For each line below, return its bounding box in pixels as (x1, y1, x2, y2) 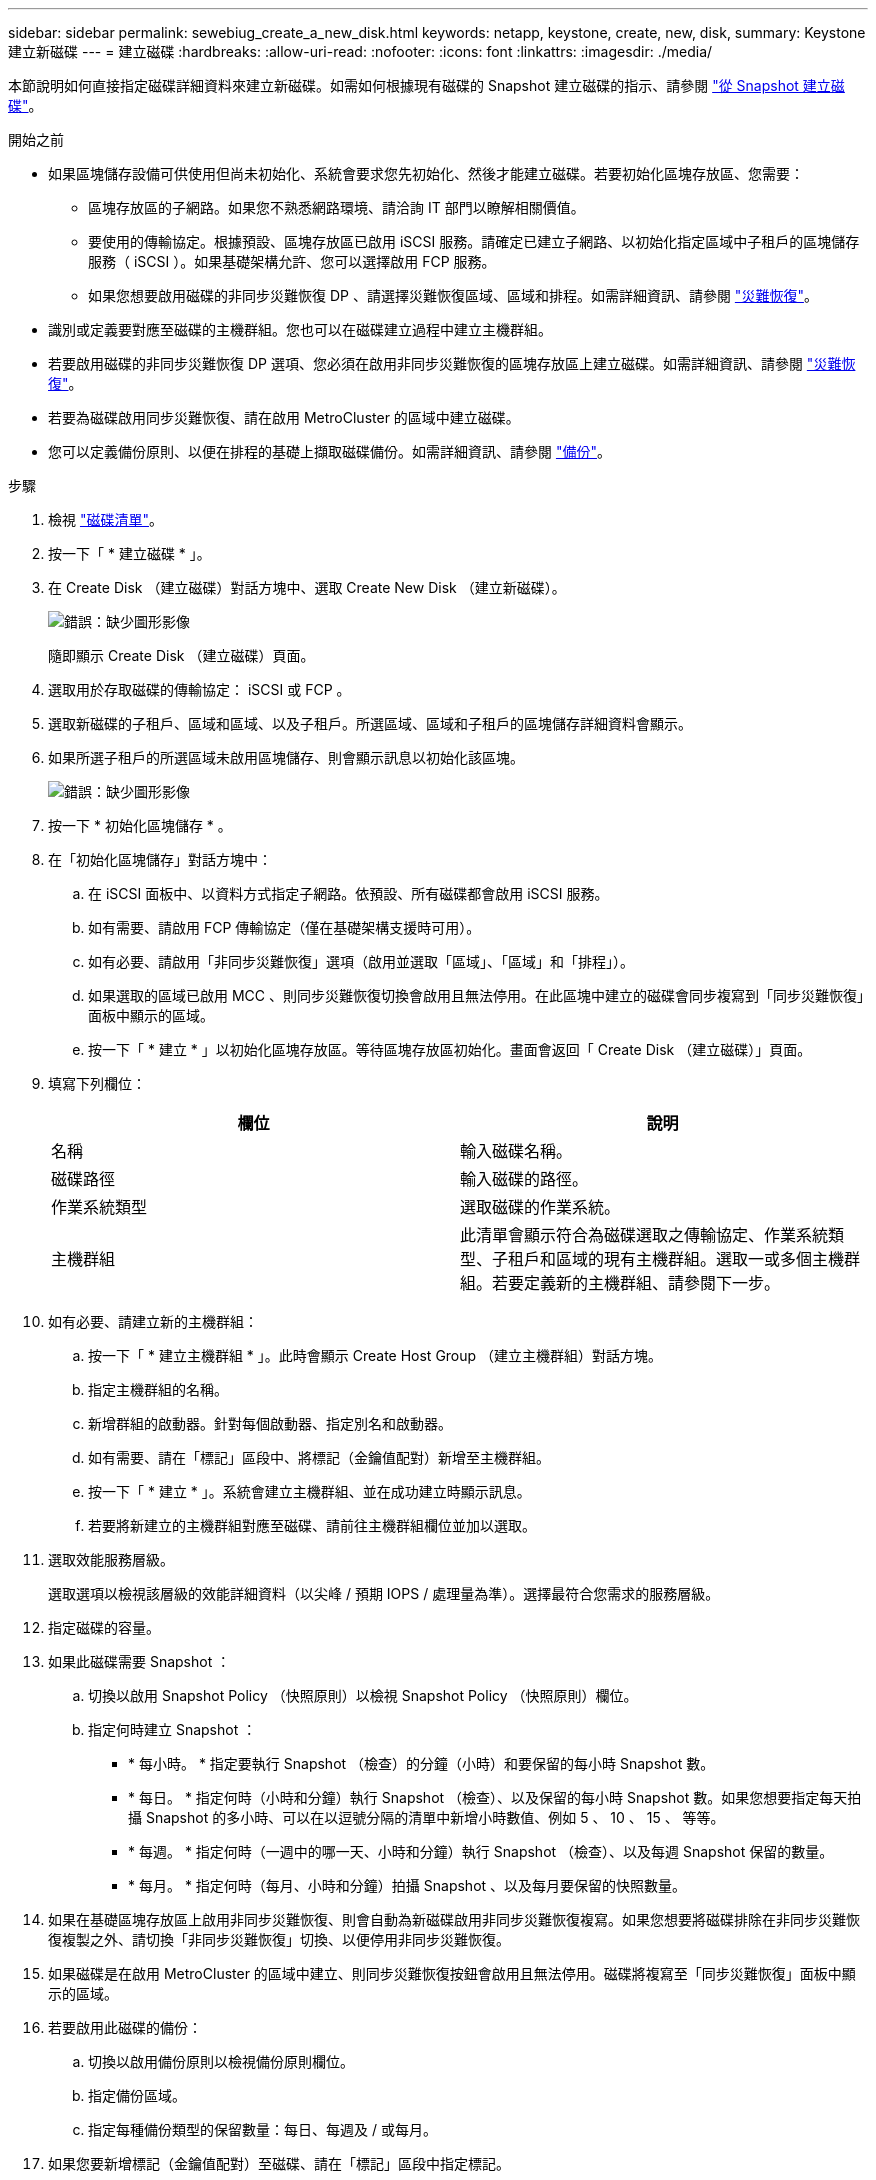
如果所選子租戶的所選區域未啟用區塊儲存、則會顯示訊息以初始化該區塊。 (48, 749, 524, 766)
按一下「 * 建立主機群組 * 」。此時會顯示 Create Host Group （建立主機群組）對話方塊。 (88, 1347, 663, 1364)
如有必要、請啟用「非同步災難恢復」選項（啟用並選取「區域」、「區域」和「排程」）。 (88, 953, 634, 970)
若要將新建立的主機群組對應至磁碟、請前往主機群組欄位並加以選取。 (88, 1517, 536, 1534)
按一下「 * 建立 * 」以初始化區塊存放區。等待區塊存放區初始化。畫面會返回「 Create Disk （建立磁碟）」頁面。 (88, 1041, 812, 1058)
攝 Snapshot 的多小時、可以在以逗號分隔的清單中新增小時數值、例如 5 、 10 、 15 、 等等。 (128, 1809, 725, 1826)
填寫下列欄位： (48, 1075, 146, 1092)
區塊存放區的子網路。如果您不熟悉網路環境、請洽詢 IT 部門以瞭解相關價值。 (88, 199, 585, 216)
